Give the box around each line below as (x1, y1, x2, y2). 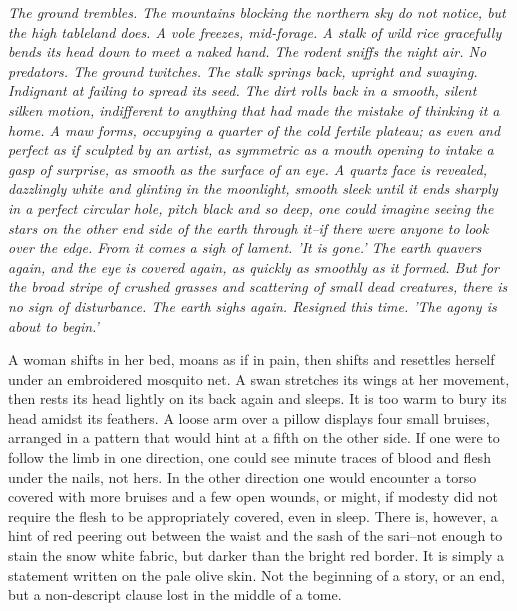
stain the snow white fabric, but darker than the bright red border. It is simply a (8, 545, 505, 566)
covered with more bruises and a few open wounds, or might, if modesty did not (8, 486, 499, 507)
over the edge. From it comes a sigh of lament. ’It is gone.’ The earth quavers (8, 237, 482, 258)
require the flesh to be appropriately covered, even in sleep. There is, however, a (8, 505, 498, 526)
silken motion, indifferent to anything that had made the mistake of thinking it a (8, 99, 500, 120)
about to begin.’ (8, 315, 99, 336)
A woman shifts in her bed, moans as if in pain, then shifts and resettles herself (8, 349, 495, 370)
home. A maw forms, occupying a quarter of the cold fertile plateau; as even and (8, 119, 501, 140)
